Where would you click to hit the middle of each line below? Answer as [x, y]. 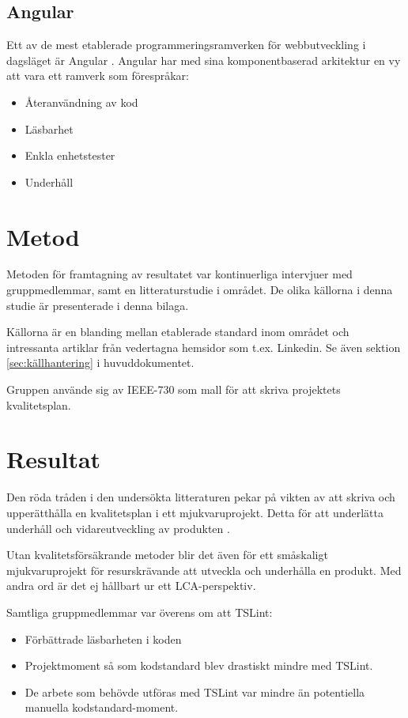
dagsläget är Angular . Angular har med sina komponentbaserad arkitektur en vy [204, 60]
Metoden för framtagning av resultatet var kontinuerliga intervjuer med [179, 274]
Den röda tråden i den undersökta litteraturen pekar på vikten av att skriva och [201, 497]
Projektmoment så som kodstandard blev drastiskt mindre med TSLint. [199, 665]
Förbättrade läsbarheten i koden [103, 639]
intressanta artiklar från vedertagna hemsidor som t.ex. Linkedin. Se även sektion [204, 347]
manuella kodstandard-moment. [102, 707]
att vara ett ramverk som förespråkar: [98, 76]
